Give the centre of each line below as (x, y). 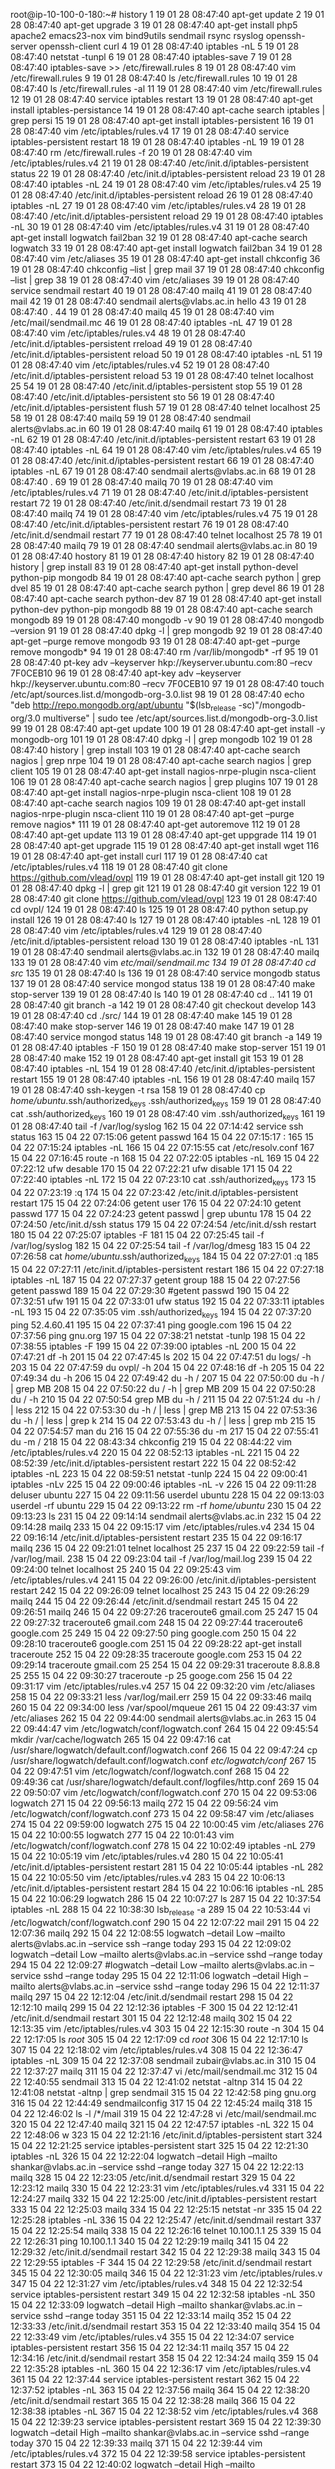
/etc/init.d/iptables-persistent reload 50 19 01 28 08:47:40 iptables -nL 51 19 (166, 354)
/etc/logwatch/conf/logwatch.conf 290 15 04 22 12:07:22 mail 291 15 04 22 (165, 1922)
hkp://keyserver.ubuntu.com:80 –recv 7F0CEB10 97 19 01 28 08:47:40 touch (167, 683)
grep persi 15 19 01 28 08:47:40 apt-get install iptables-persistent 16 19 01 (162, 120)
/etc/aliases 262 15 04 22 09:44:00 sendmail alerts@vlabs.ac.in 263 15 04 (163, 1718)
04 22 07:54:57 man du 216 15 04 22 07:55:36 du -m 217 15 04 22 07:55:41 (164, 1431)
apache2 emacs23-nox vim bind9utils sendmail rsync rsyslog (137, 35)
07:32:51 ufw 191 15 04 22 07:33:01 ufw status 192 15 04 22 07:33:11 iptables (167, 1301)
